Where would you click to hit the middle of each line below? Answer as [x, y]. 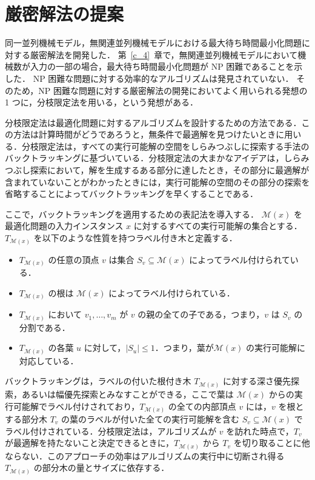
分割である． [45, 327]
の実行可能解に [276, 348]
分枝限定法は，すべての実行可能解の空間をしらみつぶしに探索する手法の [165, 146]
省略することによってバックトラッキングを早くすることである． [131, 194]
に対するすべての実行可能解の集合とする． [218, 226]
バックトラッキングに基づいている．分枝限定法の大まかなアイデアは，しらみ [157, 158]
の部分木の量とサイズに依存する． [101, 468]
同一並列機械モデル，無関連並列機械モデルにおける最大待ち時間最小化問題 [153, 43]
